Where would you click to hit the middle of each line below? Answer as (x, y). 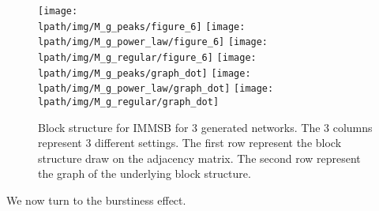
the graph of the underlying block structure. (144, 173)
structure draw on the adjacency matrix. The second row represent (199, 158)
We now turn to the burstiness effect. (96, 200)
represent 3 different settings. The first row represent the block (190, 143)
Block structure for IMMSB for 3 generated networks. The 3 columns (205, 127)
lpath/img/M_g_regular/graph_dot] (129, 102)
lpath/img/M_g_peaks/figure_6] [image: (142, 26)
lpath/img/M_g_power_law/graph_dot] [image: (156, 89)
